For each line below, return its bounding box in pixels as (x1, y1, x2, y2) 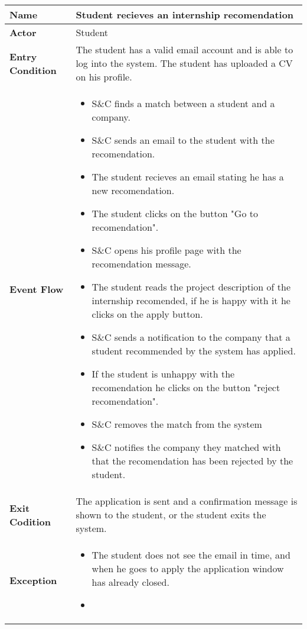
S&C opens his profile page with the (92, 243, 241, 257)
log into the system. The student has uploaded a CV (76, 56, 293, 70)
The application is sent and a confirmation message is (76, 494, 298, 508)
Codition (9, 514, 51, 528)
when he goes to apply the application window (92, 562, 284, 575)
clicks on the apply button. (92, 307, 203, 321)
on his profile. (76, 70, 132, 83)
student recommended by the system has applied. (92, 344, 296, 357)
